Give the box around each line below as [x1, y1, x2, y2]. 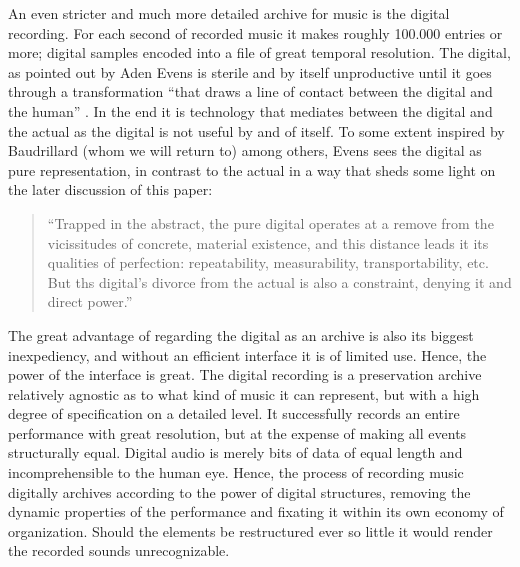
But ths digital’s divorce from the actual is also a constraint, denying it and [47, 271, 512, 292]
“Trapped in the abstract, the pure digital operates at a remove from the [47, 212, 494, 233]
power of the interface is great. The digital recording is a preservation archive [8, 364, 482, 385]
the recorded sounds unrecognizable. [8, 540, 230, 561]
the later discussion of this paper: [8, 179, 213, 200]
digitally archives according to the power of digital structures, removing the [8, 481, 471, 502]
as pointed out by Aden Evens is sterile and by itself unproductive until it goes [8, 61, 492, 82]
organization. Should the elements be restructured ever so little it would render [8, 520, 493, 541]
